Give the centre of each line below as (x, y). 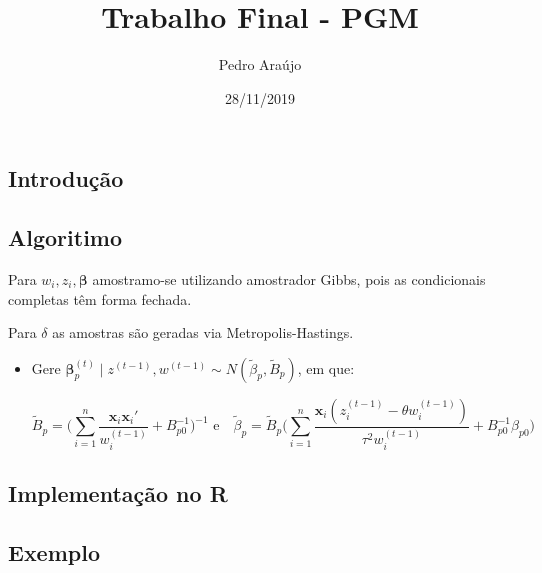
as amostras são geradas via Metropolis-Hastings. (203, 332)
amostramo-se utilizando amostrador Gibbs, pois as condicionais (289, 278)
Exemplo (54, 551)
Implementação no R (118, 493)
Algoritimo (65, 237)
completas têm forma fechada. (100, 298)
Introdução (66, 178)
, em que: (326, 367)
